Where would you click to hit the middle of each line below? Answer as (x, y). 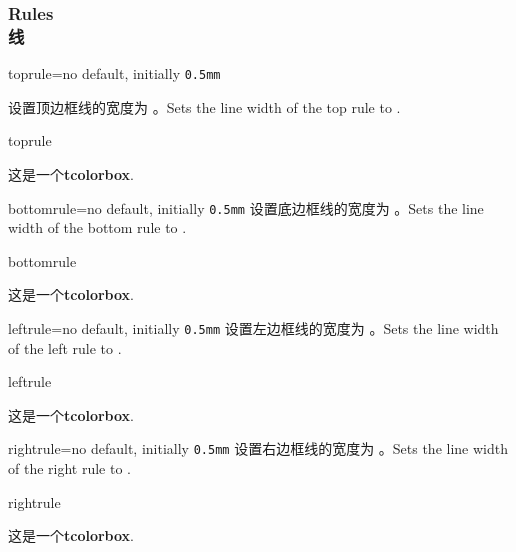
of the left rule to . (65, 347)
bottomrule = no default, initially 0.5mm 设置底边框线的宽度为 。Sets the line (246, 207)
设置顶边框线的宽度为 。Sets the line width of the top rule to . (204, 106)
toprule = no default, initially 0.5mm (114, 73)
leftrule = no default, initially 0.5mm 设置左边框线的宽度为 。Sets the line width (253, 328)
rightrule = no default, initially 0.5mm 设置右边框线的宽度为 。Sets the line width (258, 448)
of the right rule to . (69, 468)
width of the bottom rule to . (97, 227)
